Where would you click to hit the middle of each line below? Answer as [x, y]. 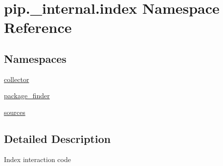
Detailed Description [57, 138]
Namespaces [35, 58]
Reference [38, 27]
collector [17, 79]
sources [15, 112]
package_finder [27, 96]
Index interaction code [37, 159]
